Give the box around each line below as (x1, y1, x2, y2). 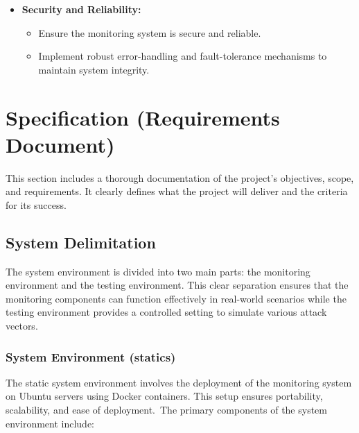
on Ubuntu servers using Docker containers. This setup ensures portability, (6, 389, 323, 403)
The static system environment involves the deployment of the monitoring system (6, 375, 352, 389)
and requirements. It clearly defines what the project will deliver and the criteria (6, 184, 348, 198)
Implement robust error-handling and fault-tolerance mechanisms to (38, 49, 327, 63)
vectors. (6, 319, 38, 333)
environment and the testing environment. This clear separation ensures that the (6, 278, 349, 292)
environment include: (6, 416, 95, 430)
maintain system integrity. (38, 62, 150, 76)
